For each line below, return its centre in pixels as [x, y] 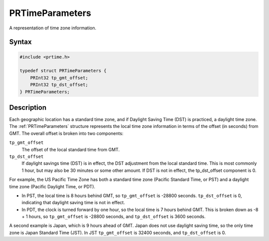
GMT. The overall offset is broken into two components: [67, 133]
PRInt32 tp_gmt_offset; [59, 78]
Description [28, 107]
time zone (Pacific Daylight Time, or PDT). [52, 186]
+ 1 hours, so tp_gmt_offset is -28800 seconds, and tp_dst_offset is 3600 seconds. [114, 217]
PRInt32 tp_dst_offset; [59, 85]
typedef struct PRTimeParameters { [63, 71]
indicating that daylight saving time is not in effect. [73, 203]
